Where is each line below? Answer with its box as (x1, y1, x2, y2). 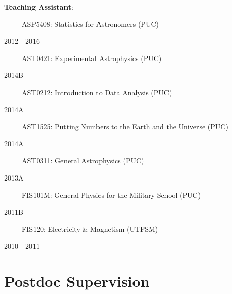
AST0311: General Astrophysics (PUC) (21, 155, 144, 166)
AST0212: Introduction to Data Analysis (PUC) (21, 86, 172, 97)
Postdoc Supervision (4, 271, 150, 291)
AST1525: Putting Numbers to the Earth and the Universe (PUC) (21, 121, 228, 132)
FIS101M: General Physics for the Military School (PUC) (21, 189, 201, 200)
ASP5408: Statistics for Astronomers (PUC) (21, 18, 159, 29)
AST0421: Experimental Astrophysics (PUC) (21, 52, 162, 63)
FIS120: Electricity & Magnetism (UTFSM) (21, 223, 158, 234)
